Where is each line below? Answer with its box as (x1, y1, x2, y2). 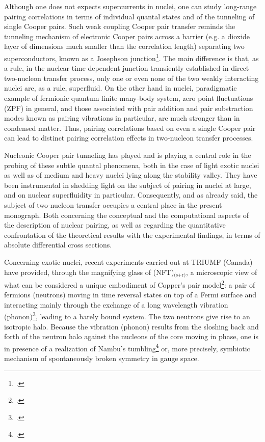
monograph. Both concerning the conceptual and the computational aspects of (4, 209, 249, 220)
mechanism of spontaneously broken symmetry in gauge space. (4, 353, 199, 364)
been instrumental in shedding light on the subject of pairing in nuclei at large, (4, 179, 251, 190)
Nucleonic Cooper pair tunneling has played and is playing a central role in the (4, 149, 251, 160)
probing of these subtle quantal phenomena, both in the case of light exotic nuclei (4, 159, 259, 170)
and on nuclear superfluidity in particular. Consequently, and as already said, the (4, 189, 258, 200)
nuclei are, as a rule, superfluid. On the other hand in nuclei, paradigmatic (4, 82, 237, 93)
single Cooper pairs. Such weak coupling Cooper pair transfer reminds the (4, 21, 235, 32)
